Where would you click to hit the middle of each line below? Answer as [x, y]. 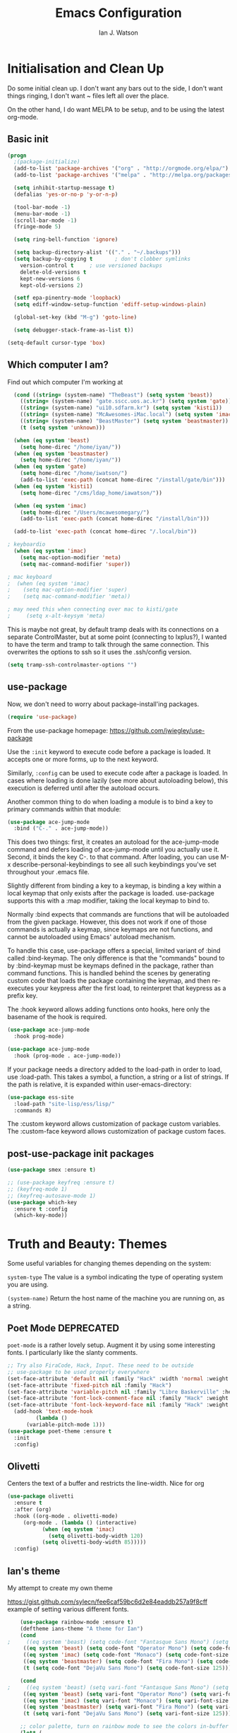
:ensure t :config [41, 1209]
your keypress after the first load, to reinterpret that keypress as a [130, 988]
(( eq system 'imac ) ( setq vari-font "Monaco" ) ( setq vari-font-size [126, 1700]
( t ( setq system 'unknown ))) [63, 428]
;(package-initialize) [47, 162]
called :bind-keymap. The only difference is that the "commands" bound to [116, 958]
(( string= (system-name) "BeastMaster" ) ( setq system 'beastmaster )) [124, 421]
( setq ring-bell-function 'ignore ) [66, 240]
